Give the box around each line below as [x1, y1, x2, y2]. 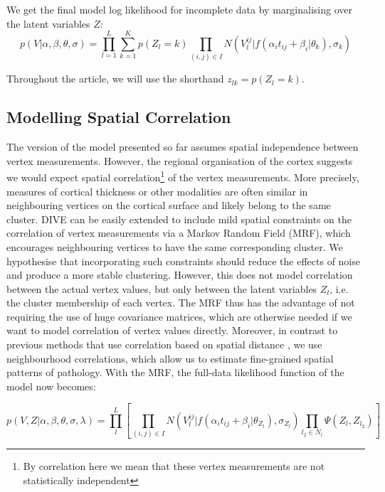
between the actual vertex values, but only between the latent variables [6, 281, 317, 296]
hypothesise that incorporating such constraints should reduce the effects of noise [6, 253, 360, 268]
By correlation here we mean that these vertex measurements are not [23, 459, 325, 474]
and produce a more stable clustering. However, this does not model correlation [6, 267, 353, 282]
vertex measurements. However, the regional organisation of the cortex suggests [6, 153, 353, 168]
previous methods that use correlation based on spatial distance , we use [6, 337, 322, 352]
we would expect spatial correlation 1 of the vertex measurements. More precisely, [6, 168, 359, 184]
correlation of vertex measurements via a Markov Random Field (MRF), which [6, 225, 351, 240]
